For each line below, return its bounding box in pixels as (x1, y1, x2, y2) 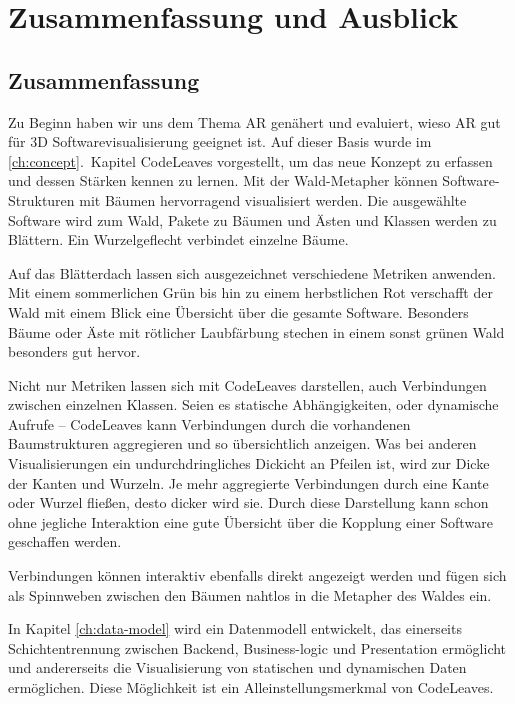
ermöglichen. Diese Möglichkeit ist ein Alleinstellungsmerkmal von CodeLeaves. (8, 677, 494, 698)
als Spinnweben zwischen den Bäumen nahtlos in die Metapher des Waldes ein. (8, 584, 492, 605)
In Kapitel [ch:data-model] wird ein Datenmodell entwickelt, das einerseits (8, 618, 462, 639)
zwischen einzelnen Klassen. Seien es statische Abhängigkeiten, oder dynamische (8, 394, 499, 415)
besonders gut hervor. (8, 341, 141, 362)
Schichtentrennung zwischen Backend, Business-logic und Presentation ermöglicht (8, 637, 507, 658)
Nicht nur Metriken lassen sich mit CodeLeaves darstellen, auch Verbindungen (8, 374, 487, 395)
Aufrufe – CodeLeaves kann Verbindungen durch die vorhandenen (8, 413, 411, 434)
